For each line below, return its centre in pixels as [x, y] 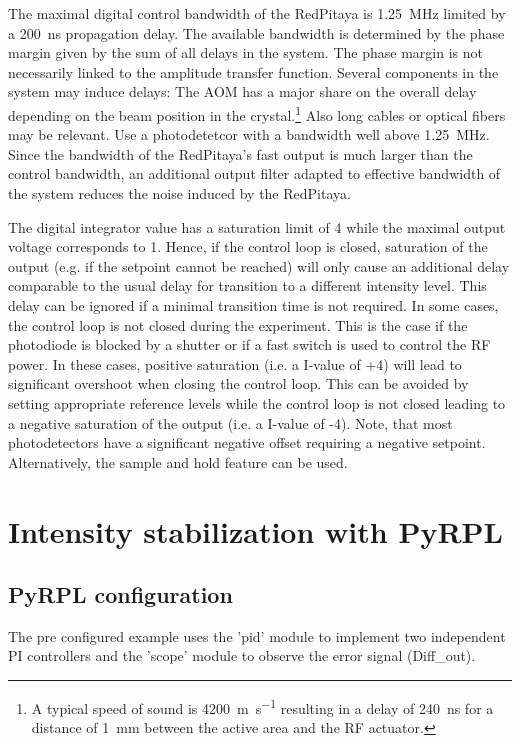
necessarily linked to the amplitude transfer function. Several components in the [253, 71]
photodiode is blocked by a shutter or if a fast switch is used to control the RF [249, 344]
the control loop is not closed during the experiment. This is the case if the [238, 324]
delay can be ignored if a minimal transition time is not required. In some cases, [253, 304]
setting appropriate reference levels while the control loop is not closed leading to [257, 402]
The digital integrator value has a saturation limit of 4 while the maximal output [257, 226]
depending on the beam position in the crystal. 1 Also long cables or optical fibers [257, 113]
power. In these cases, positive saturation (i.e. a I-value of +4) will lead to [235, 363]
